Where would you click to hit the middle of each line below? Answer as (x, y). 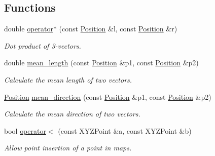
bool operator (25, 130)
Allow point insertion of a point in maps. (68, 148)
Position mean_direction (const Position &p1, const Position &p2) (108, 96)
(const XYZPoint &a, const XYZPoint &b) (125, 130)
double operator (29, 29)
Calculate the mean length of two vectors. (68, 79)
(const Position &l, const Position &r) (118, 29)
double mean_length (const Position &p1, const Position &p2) (101, 63)
